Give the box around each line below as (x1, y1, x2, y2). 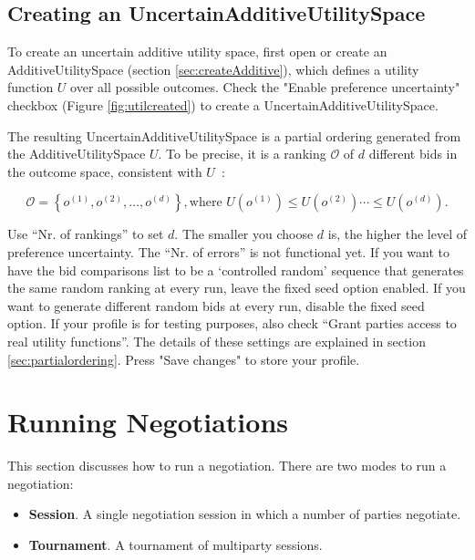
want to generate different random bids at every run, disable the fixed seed (7, 296, 425, 315)
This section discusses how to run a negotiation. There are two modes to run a (7, 456, 447, 475)
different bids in (368, 144, 458, 163)
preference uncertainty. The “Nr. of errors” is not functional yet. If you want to (7, 242, 449, 261)
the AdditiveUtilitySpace (7, 144, 146, 163)
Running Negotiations (7, 403, 289, 441)
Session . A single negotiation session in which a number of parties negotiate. (28, 504, 461, 524)
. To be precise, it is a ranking (158, 144, 326, 163)
